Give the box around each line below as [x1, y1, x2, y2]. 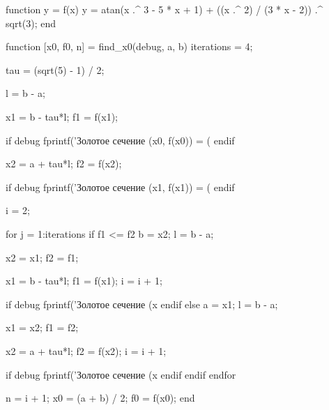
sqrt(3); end [6, 15, 56, 30]
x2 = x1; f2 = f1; [6, 250, 79, 264]
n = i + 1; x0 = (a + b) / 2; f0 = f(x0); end [6, 390, 195, 405]
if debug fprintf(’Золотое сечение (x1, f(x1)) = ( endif [6, 179, 235, 194]
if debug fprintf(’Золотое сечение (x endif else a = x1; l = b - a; [6, 296, 278, 311]
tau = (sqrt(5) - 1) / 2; [6, 62, 105, 77]
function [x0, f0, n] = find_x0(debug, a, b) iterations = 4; [6, 39, 253, 54]
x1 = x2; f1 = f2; [6, 320, 79, 335]
